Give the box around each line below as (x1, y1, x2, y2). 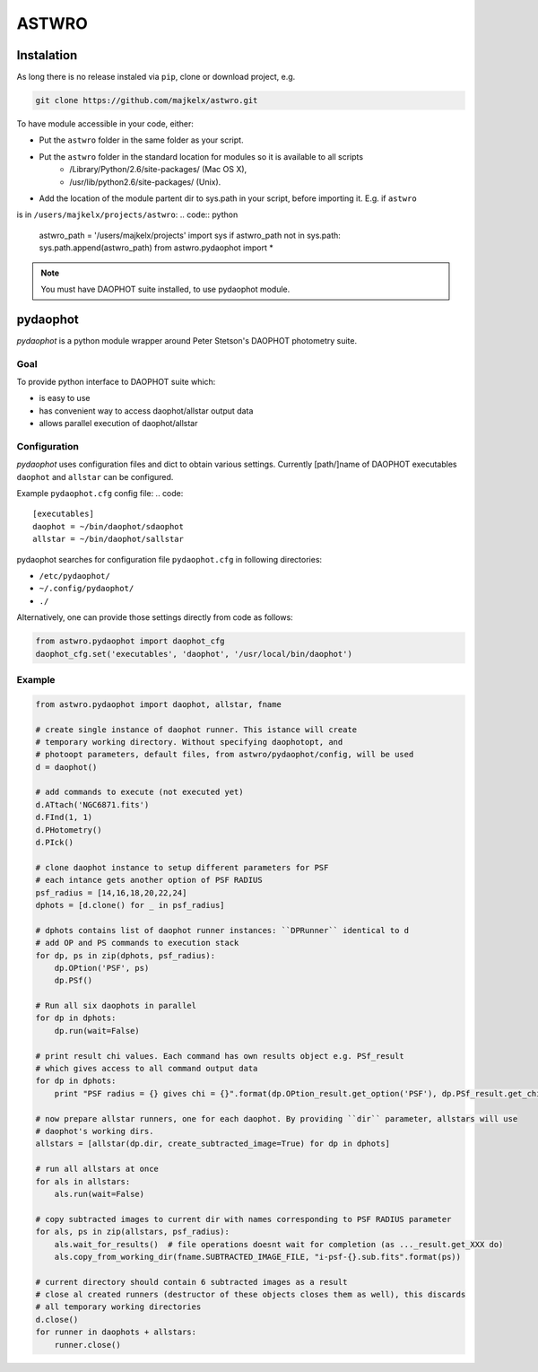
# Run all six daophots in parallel (35, 1001, 197, 1011)
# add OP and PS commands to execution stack (35, 938, 239, 948)
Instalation (16, 48, 78, 63)
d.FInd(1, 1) (35, 812, 93, 823)
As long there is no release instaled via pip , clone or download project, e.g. (16, 72, 296, 83)
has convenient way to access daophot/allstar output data (39, 405, 254, 416)
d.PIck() (35, 837, 74, 848)
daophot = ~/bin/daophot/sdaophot (32, 521, 184, 531)
